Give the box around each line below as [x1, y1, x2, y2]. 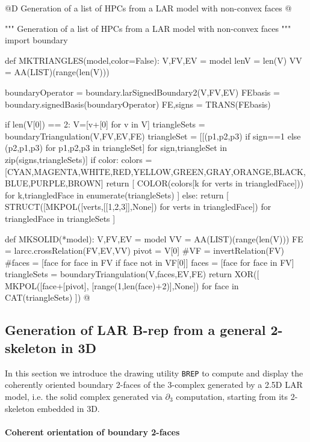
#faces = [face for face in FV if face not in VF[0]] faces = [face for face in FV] [5, 256, 294, 268]
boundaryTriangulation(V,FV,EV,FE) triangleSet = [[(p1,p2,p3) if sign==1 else [5, 129, 301, 142]
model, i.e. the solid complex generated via [5, 390, 163, 402]
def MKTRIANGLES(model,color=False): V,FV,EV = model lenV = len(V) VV [5, 54, 302, 66]
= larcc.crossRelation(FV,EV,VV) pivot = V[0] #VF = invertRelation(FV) [5, 244, 284, 257]
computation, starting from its [176, 390, 288, 402]
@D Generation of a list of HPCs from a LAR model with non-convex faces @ [5, 2, 292, 14]
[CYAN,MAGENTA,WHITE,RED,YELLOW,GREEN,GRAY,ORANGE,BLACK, [5, 165, 306, 177]
